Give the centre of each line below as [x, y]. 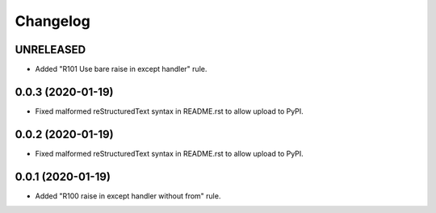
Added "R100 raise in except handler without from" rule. [128, 196]
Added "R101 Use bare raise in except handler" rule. [121, 69]
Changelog [52, 21]
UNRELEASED [50, 50]
